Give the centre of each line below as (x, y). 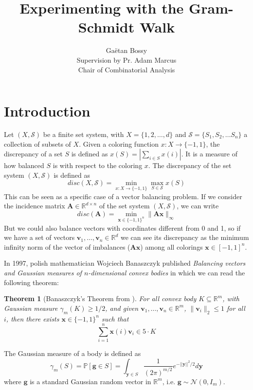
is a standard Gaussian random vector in (90, 381)
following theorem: (31, 282)
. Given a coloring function (119, 144)
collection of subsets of (37, 144)
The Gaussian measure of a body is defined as (72, 353)
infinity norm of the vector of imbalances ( (67, 246)
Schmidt (106, 27)
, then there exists (33, 318)
